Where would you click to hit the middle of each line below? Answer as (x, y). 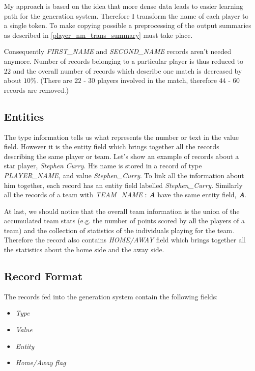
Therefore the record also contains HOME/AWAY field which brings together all (125, 240)
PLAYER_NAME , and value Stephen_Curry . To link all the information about (124, 175)
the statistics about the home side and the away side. (84, 250)
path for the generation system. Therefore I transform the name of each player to (126, 15)
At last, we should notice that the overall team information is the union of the (122, 211)
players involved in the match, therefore (157, 80)
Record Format (43, 276)
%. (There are (51, 80)
